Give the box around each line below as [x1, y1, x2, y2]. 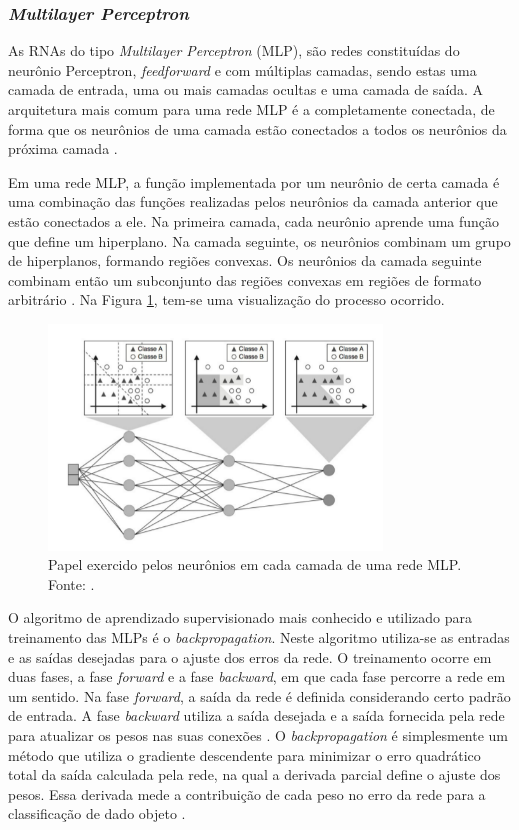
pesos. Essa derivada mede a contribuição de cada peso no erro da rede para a [8, 783, 486, 804]
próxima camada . [8, 138, 118, 159]
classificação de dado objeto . [8, 803, 186, 824]
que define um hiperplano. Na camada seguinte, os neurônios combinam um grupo [8, 230, 511, 251]
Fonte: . [48, 573, 95, 594]
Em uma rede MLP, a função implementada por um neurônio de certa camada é [8, 171, 500, 192]
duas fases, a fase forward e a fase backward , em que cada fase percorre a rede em [8, 666, 506, 687]
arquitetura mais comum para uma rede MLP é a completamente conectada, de [8, 99, 495, 119]
